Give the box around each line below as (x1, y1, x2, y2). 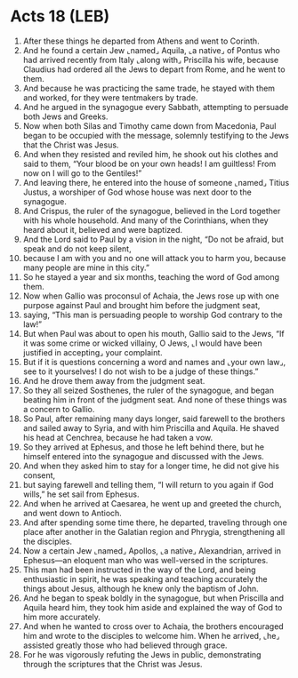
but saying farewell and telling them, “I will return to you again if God (22, 479, 274, 490)
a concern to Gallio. (22, 403, 95, 414)
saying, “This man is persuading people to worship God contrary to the (22, 309, 283, 320)
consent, (22, 469, 56, 481)
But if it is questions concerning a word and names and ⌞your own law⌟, (22, 356, 286, 367)
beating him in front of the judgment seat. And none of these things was (22, 394, 287, 405)
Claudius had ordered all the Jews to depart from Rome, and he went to (22, 64, 286, 75)
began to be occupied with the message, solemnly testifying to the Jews (22, 130, 290, 140)
